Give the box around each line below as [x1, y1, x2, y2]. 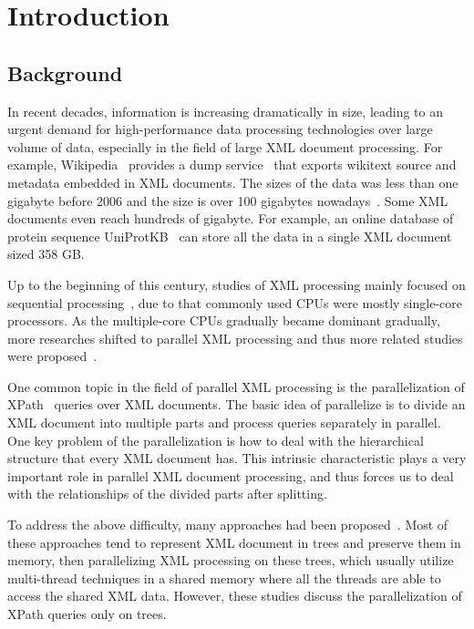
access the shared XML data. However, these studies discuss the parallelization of [7, 586, 462, 605]
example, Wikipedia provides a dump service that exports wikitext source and [7, 155, 457, 174]
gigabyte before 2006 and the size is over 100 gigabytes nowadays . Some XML [7, 191, 448, 210]
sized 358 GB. [7, 244, 85, 263]
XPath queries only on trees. [7, 604, 167, 624]
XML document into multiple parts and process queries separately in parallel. [7, 413, 441, 432]
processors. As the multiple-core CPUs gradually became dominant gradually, [7, 311, 440, 330]
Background [7, 58, 123, 87]
